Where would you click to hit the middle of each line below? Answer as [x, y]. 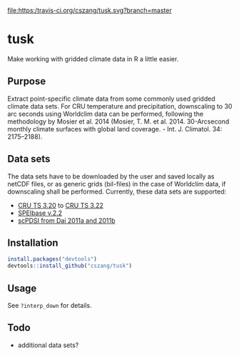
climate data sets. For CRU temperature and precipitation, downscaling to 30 [120, 106]
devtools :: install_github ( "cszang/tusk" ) [70, 266]
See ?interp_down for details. [50, 305]
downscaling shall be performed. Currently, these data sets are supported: [117, 191]
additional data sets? [48, 345]
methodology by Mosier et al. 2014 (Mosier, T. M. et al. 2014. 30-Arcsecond [118, 121]
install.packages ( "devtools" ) [52, 259]
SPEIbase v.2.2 [40, 213]
